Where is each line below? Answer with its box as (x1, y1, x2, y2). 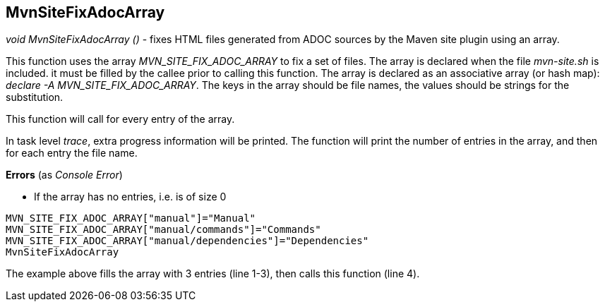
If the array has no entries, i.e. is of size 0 (34, 191, 227, 203)
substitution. (6, 91, 64, 104)
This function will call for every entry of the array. (6, 113, 235, 126)
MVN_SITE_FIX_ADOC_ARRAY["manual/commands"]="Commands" (6, 224, 321, 236)
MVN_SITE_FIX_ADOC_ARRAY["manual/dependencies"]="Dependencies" (6, 235, 369, 247)
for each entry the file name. (6, 147, 138, 159)
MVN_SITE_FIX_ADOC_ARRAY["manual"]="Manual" (6, 212, 256, 224)
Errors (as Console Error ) (6, 169, 123, 181)
